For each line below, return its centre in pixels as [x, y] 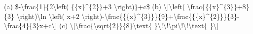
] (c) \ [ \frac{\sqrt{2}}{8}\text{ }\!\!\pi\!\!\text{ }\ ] [137, 25]
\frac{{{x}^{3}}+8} [218, 6]
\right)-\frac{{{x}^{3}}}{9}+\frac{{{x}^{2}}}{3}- [161, 16]
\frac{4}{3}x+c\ [30, 25]
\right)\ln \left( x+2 [48, 16]
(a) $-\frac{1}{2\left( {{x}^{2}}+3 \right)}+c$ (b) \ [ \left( [94, 6]
